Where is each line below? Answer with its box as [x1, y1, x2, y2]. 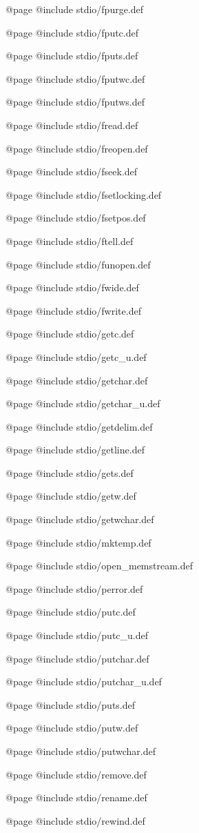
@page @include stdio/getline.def [6, 442, 145, 457]
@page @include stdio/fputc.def [6, 25, 139, 39]
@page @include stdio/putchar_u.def [6, 674, 162, 689]
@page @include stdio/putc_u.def [6, 628, 149, 643]
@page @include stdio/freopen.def [6, 141, 148, 155]
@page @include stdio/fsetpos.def [6, 210, 146, 225]
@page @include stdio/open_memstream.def [6, 558, 193, 573]
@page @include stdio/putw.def [6, 721, 138, 735]
